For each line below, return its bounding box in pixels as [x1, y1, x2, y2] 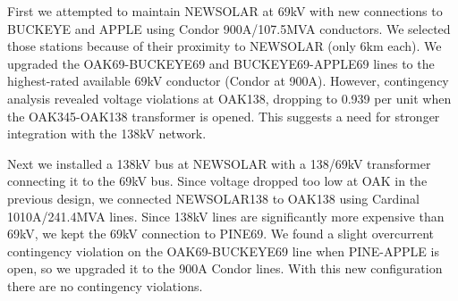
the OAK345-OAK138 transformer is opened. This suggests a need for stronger [7, 106, 440, 125]
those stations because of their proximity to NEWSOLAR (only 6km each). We [7, 37, 442, 55]
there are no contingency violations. [7, 276, 203, 295]
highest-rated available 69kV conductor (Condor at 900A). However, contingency [7, 71, 449, 90]
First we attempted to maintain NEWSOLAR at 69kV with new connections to [7, 2, 443, 20]
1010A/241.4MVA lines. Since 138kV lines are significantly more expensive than [7, 206, 445, 225]
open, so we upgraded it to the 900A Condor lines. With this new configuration [7, 259, 443, 278]
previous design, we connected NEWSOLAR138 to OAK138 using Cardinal [7, 188, 420, 207]
